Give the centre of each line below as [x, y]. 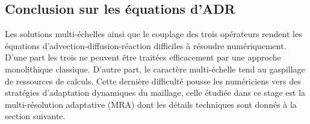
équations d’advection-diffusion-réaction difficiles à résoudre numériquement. [146, 45]
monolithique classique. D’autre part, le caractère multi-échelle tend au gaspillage [155, 69]
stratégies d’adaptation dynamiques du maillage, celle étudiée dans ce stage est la [155, 93]
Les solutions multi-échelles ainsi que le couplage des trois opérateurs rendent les [153, 34]
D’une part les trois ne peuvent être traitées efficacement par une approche [143, 57]
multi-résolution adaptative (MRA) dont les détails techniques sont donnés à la [151, 104]
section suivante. [35, 116]
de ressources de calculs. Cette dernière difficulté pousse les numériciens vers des [153, 81]
